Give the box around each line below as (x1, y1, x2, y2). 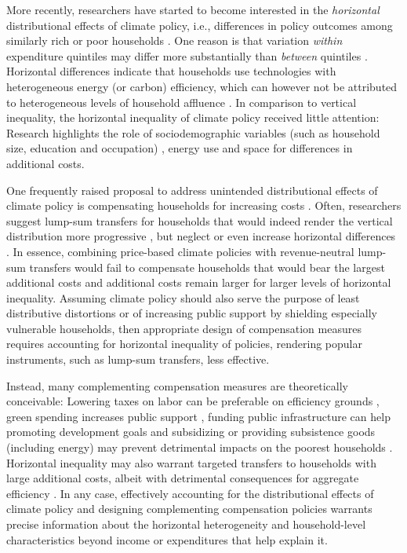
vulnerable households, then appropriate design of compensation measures (6, 320, 362, 336)
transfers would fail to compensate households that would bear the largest (29, 258, 385, 275)
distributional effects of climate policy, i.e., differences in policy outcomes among (6, 16, 393, 33)
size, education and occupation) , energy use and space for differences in (6, 140, 353, 156)
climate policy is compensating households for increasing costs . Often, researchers (6, 197, 402, 214)
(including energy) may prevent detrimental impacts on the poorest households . (6, 439, 393, 456)
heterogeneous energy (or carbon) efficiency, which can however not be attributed (6, 78, 398, 94)
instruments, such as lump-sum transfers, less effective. (6, 351, 270, 368)
